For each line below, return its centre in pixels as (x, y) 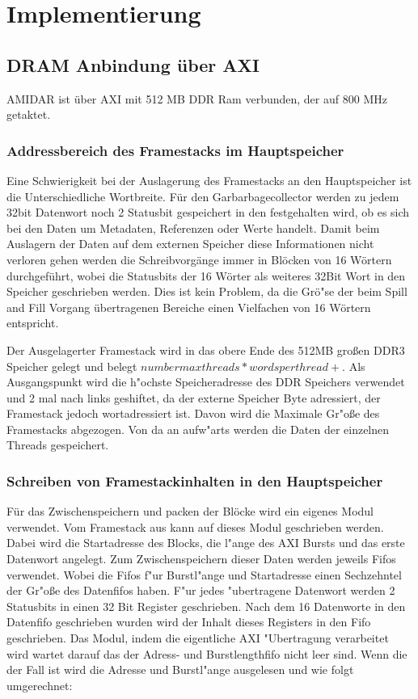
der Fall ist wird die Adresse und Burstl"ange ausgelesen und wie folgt (180, 670)
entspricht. (33, 323)
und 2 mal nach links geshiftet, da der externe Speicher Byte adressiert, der (194, 397)
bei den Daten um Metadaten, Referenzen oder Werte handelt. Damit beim (193, 227)
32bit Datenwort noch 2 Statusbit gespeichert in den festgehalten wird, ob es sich (208, 212)
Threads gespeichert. (58, 445)
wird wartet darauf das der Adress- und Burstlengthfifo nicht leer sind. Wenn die (207, 653)
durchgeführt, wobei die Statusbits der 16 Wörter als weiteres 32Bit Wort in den (206, 275)
